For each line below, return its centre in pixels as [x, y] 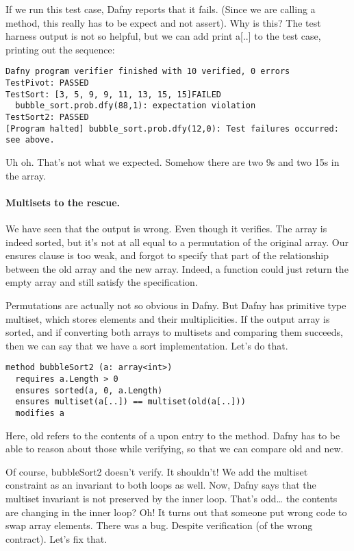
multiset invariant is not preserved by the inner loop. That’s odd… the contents [172, 498]
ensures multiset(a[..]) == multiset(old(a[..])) [130, 402]
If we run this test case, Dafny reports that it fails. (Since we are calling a [161, 9]
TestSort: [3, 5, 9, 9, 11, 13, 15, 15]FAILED [113, 94]
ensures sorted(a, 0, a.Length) [89, 390]
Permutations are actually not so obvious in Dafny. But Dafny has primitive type [176, 305]
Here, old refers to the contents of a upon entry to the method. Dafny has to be [173, 435]
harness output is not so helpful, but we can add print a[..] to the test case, [163, 36]
